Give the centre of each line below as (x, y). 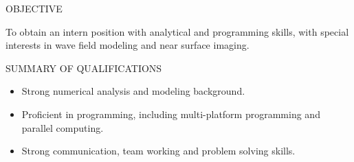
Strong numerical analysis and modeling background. (133, 91)
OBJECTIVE (34, 8)
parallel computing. (63, 127)
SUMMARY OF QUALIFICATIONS (84, 68)
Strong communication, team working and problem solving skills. (158, 151)
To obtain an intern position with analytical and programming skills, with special (177, 31)
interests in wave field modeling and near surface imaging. (128, 45)
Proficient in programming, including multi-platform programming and (171, 114)
